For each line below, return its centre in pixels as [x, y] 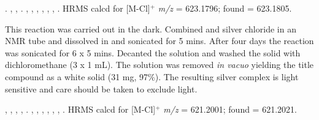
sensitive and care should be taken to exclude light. [101, 88]
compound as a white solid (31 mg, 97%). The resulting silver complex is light [152, 76]
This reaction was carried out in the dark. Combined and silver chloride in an [151, 28]
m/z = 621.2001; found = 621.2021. [230, 109]
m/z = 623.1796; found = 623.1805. [225, 8]
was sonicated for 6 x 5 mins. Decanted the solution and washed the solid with [153, 52]
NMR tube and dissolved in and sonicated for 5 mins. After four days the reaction [159, 41]
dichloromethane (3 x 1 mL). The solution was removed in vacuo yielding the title [159, 65]
